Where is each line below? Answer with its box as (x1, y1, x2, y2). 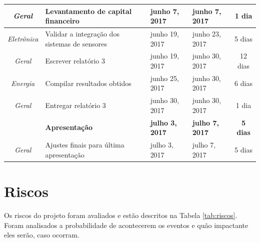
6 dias (234, 77, 252, 88)
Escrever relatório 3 (45, 55, 105, 66)
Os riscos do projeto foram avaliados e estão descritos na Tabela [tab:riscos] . (4, 209, 237, 220)
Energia (11, 77, 35, 88)
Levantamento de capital (45, 5, 132, 16)
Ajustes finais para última (45, 139, 124, 150)
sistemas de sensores (45, 38, 107, 48)
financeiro (45, 15, 79, 26)
